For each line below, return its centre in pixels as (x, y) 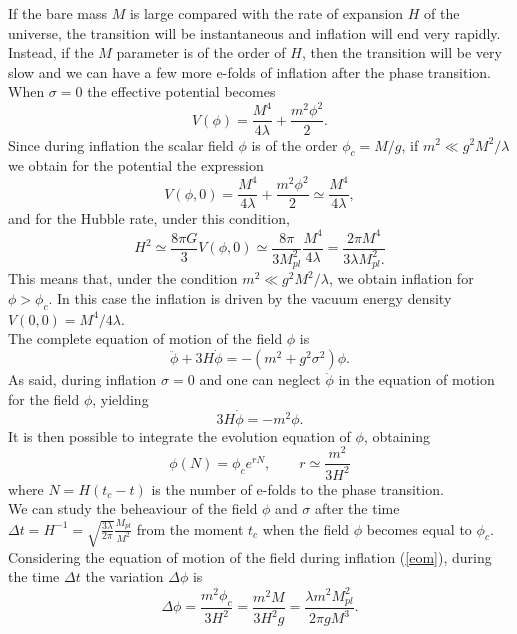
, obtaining (397, 435)
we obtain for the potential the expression (136, 165)
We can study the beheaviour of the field (133, 508)
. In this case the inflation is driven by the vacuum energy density (250, 298)
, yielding (120, 398)
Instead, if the (51, 52)
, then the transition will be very (401, 52)
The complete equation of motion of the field (145, 338)
